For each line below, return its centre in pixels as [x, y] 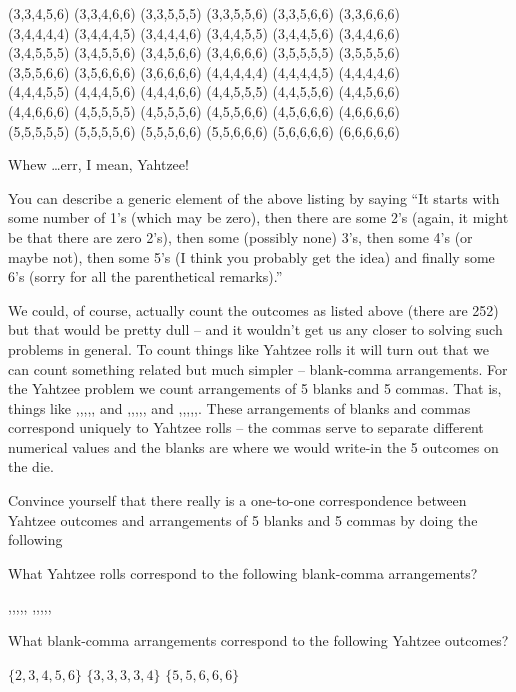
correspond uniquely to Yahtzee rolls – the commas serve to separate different [246, 427]
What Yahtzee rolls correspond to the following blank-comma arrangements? [243, 572]
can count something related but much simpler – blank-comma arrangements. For [258, 368]
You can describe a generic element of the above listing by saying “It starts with [254, 197]
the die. [31, 466]
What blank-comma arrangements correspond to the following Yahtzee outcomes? [258, 640]
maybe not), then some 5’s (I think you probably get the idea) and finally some [251, 256]
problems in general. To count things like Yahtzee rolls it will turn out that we [249, 348]
